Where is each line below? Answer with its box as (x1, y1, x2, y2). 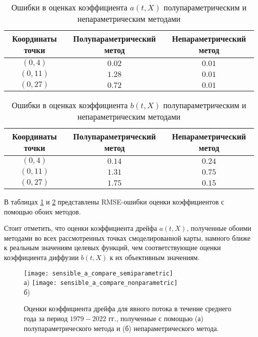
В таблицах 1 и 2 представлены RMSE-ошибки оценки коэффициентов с (4, 197, 224, 206)
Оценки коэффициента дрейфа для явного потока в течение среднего (24, 303, 231, 314)
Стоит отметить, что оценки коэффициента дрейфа (4, 223, 157, 233)
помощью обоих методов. (4, 206, 81, 216)
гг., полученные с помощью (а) (108, 313, 203, 324)
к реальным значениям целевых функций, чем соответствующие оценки (4, 242, 221, 253)
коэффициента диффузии (4, 252, 79, 262)
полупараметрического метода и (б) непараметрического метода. (24, 323, 219, 333)
